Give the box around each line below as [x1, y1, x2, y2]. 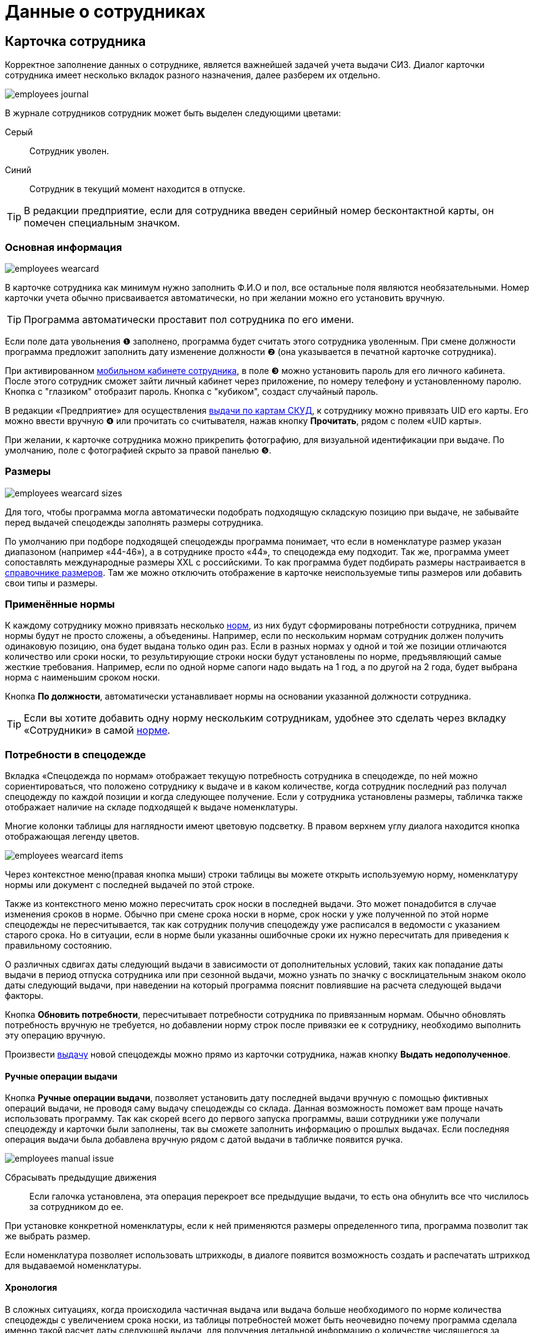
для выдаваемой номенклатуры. [5, 1260, 142, 1271]
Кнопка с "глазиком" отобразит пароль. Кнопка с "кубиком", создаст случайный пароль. [5, 386, 378, 397]
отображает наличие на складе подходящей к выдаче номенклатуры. [5, 802, 298, 813]
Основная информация [5, 241, 122, 253]
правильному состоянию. [5, 940, 113, 951]
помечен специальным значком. [24, 217, 180, 230]
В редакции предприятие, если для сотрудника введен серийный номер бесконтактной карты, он [24, 204, 494, 217]
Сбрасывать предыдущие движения [5, 1172, 157, 1183]
